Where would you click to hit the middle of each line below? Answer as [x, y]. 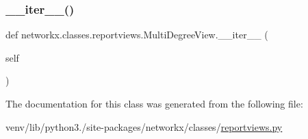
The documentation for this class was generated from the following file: [154, 103]
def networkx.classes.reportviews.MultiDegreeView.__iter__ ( [137, 35]
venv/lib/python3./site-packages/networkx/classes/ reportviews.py [144, 126]
